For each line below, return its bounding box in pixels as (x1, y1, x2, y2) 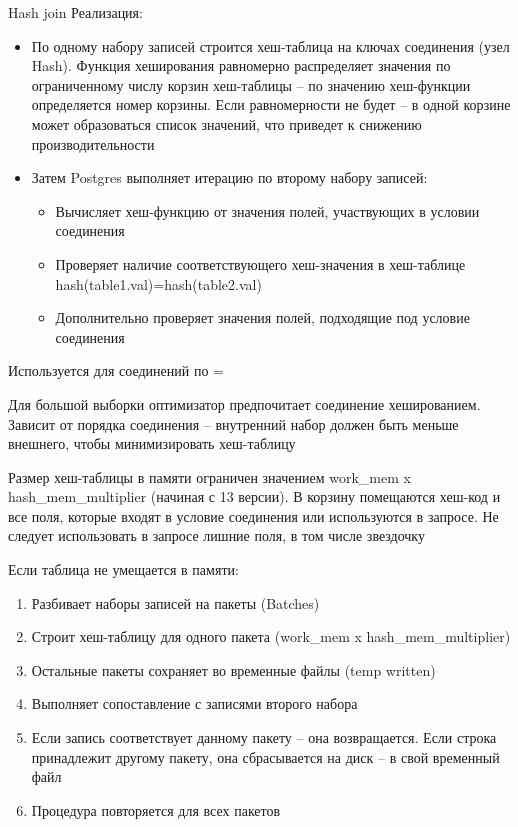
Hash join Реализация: (8, 2, 143, 22)
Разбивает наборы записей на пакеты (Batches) (31, 592, 320, 613)
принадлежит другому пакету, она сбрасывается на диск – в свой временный (31, 746, 500, 767)
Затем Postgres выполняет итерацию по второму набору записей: (31, 167, 428, 188)
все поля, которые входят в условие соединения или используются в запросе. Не (8, 505, 499, 526)
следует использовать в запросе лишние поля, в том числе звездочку (8, 525, 425, 546)
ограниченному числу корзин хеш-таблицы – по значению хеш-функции (31, 74, 471, 95)
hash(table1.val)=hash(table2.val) (55, 273, 262, 294)
